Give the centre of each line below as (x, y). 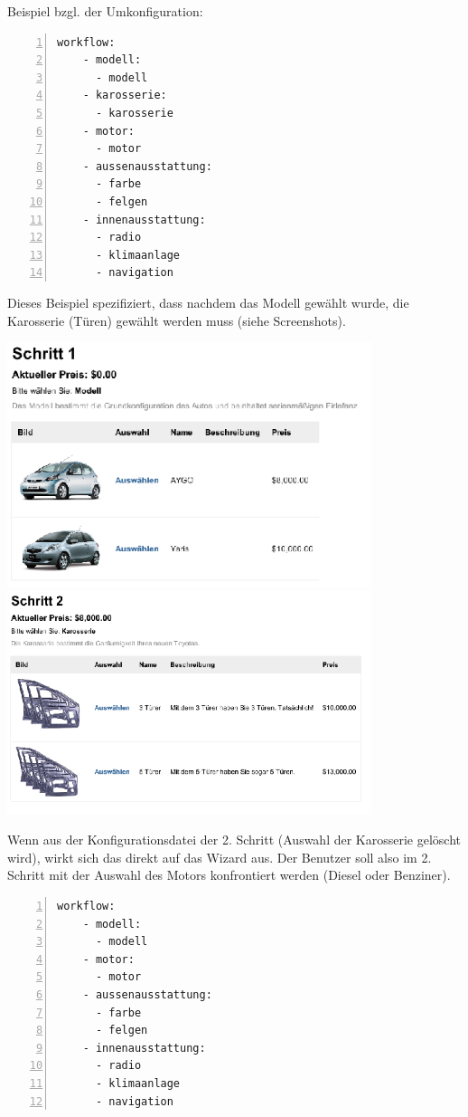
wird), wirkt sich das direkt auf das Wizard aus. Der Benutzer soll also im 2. (220, 857)
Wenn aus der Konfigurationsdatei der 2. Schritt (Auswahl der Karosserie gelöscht (234, 840)
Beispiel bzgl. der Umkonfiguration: (105, 11)
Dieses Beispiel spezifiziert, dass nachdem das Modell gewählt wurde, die (208, 302)
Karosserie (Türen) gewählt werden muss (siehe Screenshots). (177, 320)
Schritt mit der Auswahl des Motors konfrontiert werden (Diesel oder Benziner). (229, 875)
